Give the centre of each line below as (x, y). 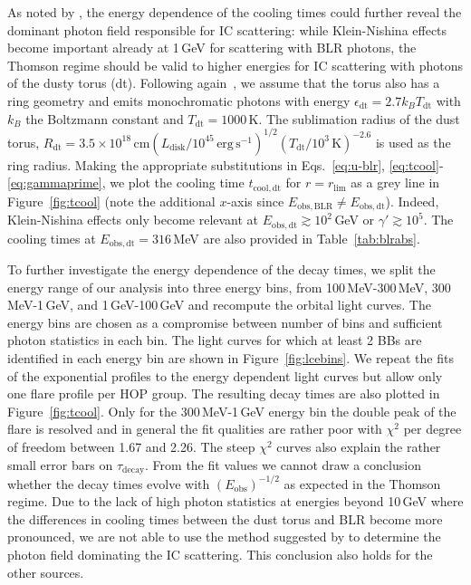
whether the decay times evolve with (109, 483)
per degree (433, 429)
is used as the (413, 142)
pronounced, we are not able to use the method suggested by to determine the (224, 537)
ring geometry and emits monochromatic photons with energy (179, 100)
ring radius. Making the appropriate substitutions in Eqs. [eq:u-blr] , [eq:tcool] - (226, 164)
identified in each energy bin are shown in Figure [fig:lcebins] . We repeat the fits (231, 358)
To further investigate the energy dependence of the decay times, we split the (221, 269)
